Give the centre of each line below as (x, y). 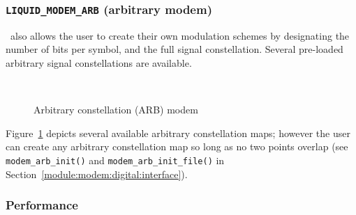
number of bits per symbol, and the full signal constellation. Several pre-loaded (175, 49)
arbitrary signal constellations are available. (99, 62)
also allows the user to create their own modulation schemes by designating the (180, 35)
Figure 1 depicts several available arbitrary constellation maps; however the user (178, 133)
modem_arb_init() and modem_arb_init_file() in (115, 160)
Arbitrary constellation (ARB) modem (116, 110)
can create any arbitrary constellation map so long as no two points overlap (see (177, 146)
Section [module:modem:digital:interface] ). (97, 174)
